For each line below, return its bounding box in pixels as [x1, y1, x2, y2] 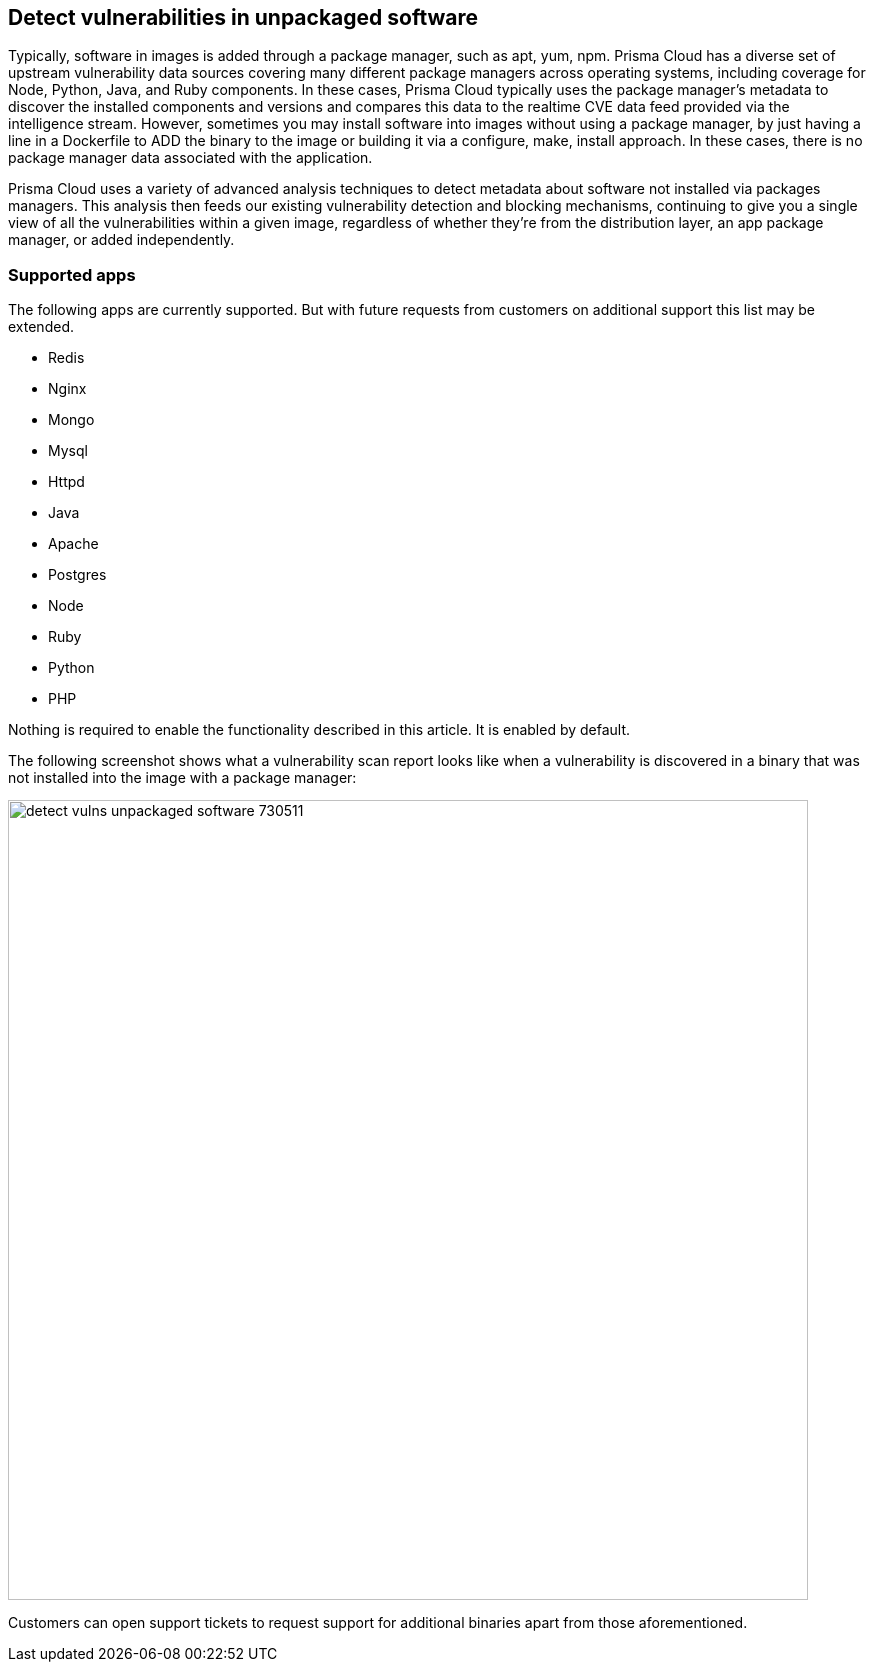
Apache [48, 535, 99, 553]
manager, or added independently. [8, 231, 235, 249]
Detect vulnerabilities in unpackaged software [8, 5, 479, 30]
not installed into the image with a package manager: [8, 769, 357, 787]
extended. [8, 318, 74, 336]
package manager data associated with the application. [8, 149, 373, 167]
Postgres [48, 566, 107, 584]
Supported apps [8, 264, 136, 285]
